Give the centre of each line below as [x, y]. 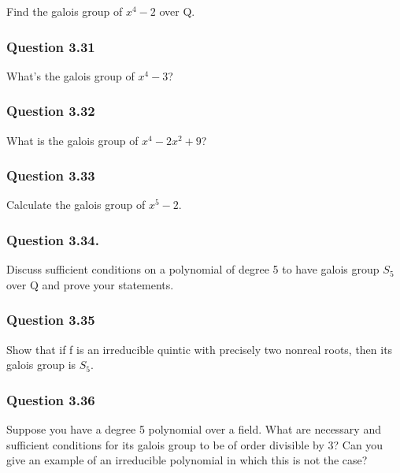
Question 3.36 [51, 399]
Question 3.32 [51, 111]
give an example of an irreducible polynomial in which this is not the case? [187, 460]
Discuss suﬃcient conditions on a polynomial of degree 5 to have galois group [193, 269]
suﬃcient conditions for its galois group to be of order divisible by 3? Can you [195, 444]
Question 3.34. [53, 239]
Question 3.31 [51, 46]
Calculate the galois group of [76, 205]
